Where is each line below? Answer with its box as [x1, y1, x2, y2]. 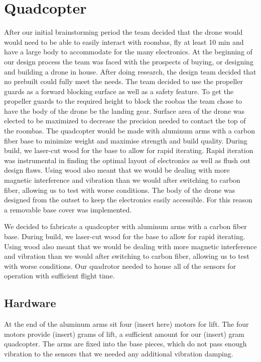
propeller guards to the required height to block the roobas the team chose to [4, 96, 242, 106]
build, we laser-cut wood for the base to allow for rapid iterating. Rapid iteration [4, 145, 253, 156]
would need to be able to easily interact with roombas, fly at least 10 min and [4, 36, 244, 47]
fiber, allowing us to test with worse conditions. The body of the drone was [4, 184, 235, 195]
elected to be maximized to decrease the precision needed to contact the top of [4, 115, 246, 126]
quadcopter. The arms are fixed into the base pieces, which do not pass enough [4, 338, 247, 349]
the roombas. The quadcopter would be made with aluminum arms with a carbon [4, 125, 255, 136]
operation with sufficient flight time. [4, 270, 115, 281]
